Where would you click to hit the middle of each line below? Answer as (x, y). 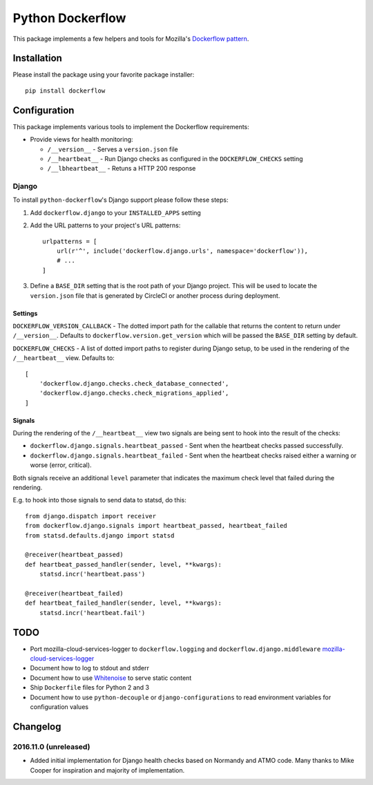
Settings (25, 313)
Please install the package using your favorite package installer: (104, 75)
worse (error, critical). (61, 465)
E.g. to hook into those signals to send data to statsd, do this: (99, 500)
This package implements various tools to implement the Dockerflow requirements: (131, 126)
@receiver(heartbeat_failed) (74, 593)
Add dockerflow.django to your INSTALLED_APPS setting (116, 212)
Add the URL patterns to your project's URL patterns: (105, 225)
